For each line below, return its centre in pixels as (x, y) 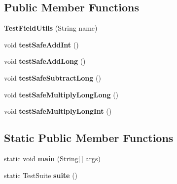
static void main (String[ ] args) (52, 158)
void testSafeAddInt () (41, 44)
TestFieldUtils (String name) (51, 28)
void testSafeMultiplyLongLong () (61, 94)
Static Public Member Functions (89, 138)
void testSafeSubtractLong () (53, 77)
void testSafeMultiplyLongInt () (58, 111)
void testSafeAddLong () (45, 61)
